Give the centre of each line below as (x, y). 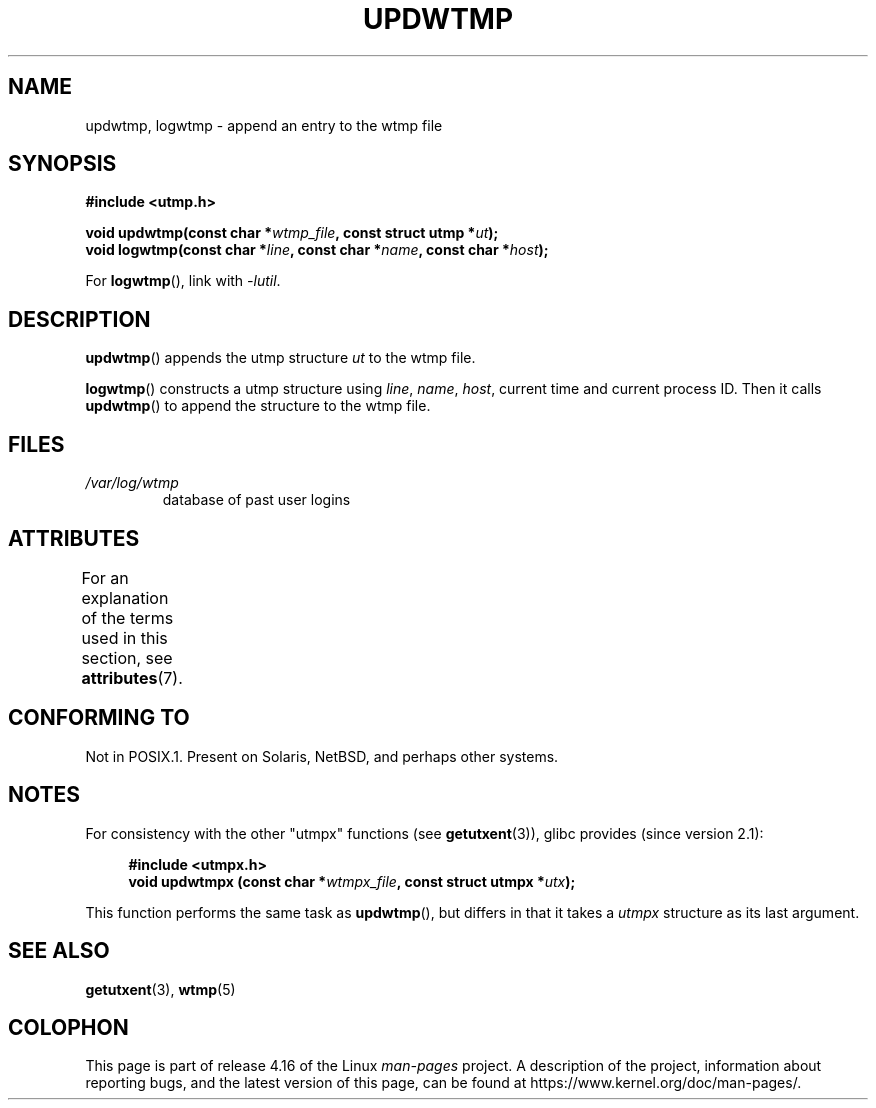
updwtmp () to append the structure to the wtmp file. (258, 406)
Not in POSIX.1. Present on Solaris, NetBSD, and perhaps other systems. (322, 756)
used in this (124, 637)
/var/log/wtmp (132, 483)
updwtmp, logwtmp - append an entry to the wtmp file (264, 125)
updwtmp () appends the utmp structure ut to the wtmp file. (280, 358)
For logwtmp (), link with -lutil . (183, 281)
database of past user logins (256, 500)
